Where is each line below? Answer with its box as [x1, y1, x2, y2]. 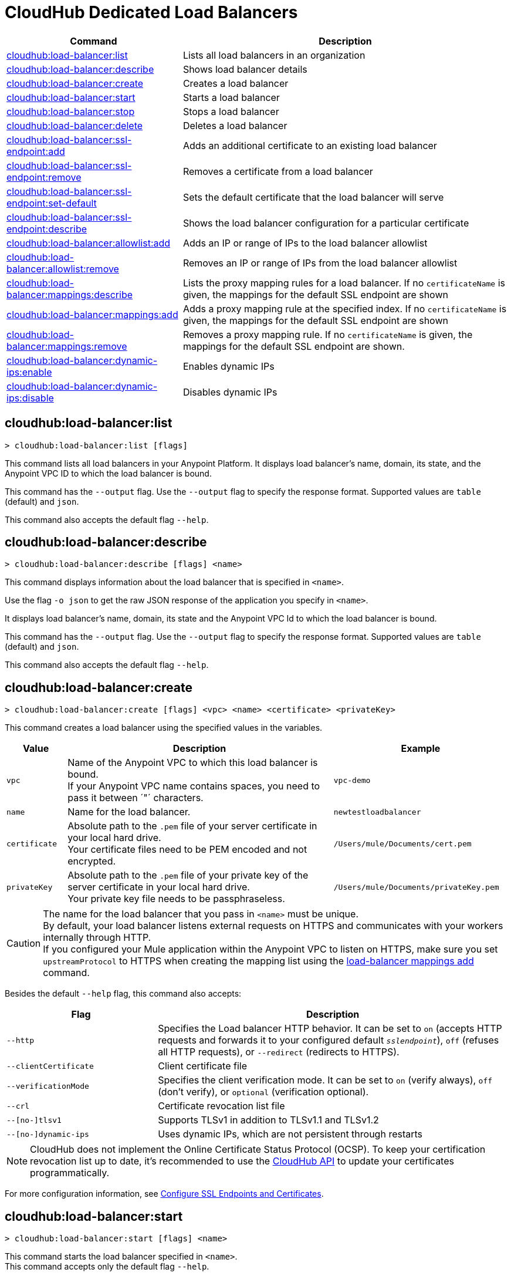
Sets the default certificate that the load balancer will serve [182, 191, 444, 203]
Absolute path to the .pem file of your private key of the [67, 869, 309, 882]
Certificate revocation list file [158, 1100, 285, 1112]
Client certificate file [158, 1060, 247, 1072]
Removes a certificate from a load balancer [182, 165, 373, 177]
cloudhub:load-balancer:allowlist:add [6, 237, 171, 249]
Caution [6, 937, 41, 950]
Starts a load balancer [182, 91, 280, 103]
